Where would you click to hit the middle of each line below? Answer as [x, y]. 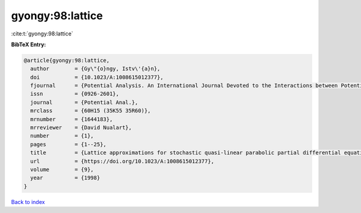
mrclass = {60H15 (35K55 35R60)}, [91, 111]
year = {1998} [65, 178]
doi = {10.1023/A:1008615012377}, [97, 77]
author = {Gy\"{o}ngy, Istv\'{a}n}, [95, 69]
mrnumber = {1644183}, [72, 119]
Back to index [28, 202]
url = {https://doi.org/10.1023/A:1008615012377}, [122, 161]
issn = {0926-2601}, [75, 94]
